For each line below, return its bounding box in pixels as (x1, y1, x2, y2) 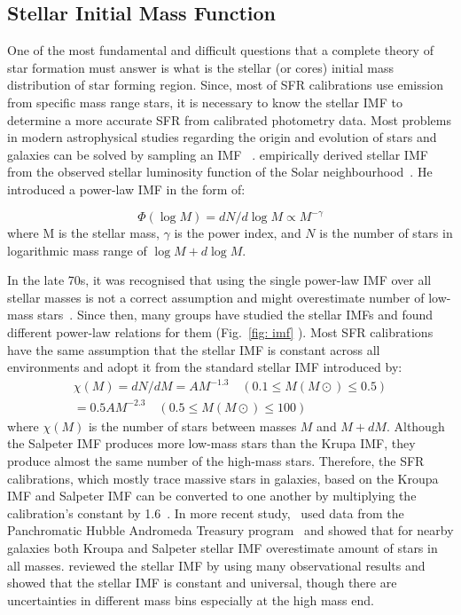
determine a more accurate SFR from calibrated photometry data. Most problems (7, 110, 451, 129)
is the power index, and (174, 224, 301, 242)
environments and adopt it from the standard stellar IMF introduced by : (7, 358, 402, 376)
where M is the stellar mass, (7, 224, 160, 242)
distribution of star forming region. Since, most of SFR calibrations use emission (7, 75, 443, 94)
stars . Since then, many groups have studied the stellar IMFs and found (37, 305, 434, 324)
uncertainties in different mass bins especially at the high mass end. (7, 590, 374, 609)
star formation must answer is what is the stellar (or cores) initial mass (7, 58, 395, 76)
